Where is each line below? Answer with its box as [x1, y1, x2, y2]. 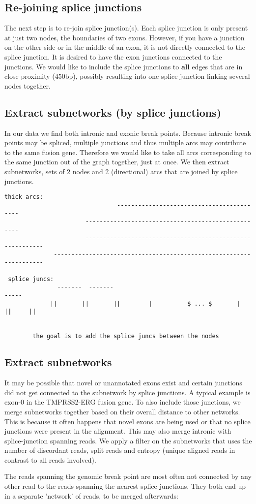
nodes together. [4, 80, 51, 91]
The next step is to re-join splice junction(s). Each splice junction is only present [4, 23, 248, 33]
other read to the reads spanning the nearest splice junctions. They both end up [4, 481, 246, 491]
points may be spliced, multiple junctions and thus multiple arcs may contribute [4, 137, 246, 148]
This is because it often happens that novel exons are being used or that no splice [4, 416, 251, 426]
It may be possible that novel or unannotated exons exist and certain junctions [4, 378, 242, 388]
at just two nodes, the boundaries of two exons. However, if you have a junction [4, 32, 245, 42]
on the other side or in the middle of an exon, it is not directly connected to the [4, 42, 245, 52]
